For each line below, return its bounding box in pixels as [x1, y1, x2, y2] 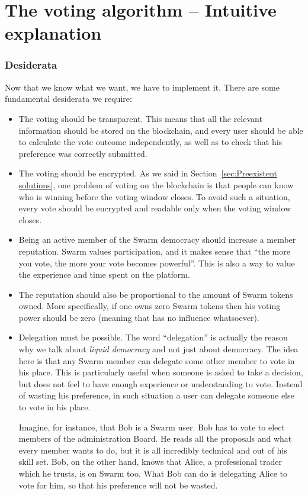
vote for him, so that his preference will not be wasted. [18, 478, 218, 491]
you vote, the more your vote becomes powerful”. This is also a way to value [18, 256, 295, 269]
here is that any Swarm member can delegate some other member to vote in [18, 354, 295, 367]
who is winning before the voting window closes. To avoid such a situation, [18, 190, 290, 202]
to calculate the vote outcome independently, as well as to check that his [18, 136, 283, 148]
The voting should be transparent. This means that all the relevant [18, 112, 262, 124]
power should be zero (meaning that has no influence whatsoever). [18, 311, 259, 323]
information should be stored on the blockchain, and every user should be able [18, 124, 303, 136]
